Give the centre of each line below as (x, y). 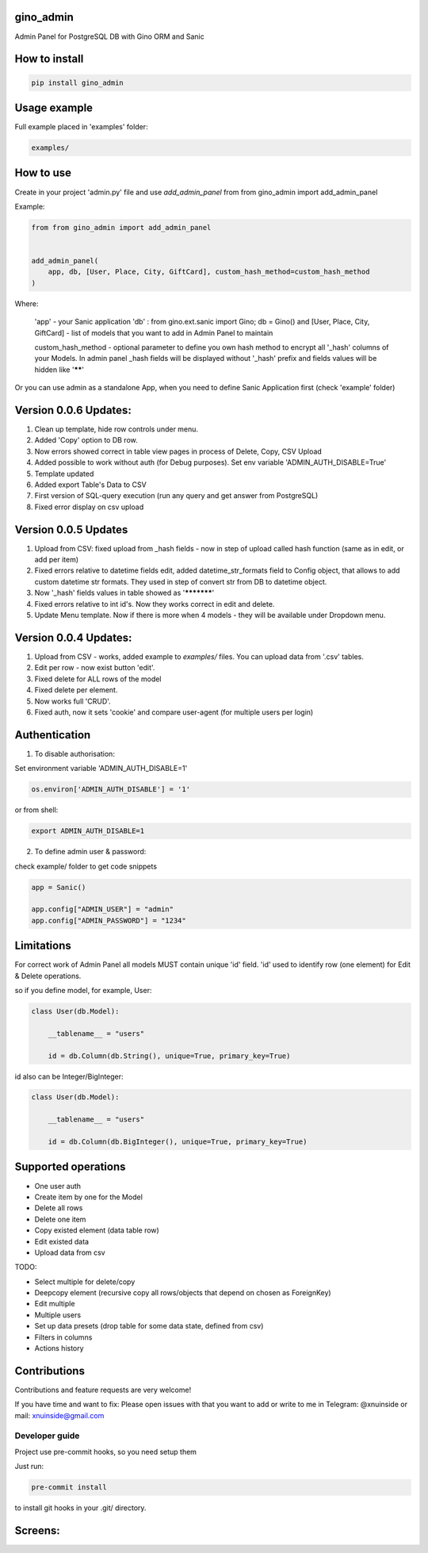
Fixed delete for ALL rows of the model (98, 679)
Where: (27, 303)
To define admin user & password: (90, 852)
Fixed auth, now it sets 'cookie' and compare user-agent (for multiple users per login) (174, 712)
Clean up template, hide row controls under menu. (116, 429)
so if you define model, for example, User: (83, 990)
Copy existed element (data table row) (97, 1230)
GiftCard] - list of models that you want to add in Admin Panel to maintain (154, 332)
